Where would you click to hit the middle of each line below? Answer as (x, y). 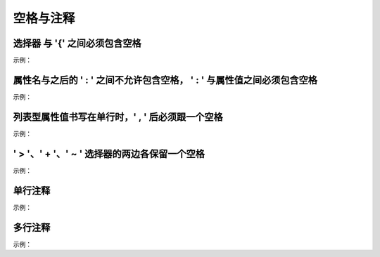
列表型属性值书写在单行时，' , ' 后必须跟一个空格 (118, 117)
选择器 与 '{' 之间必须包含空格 (77, 43)
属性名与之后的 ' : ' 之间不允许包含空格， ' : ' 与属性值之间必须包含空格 (165, 80)
